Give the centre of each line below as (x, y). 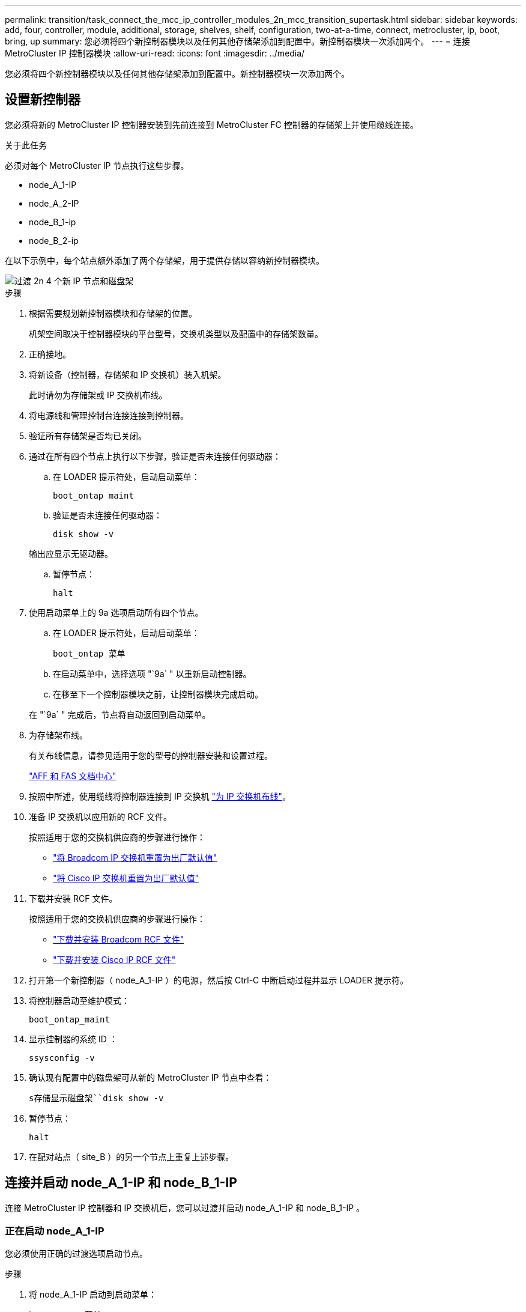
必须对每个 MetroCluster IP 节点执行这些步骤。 (97, 165)
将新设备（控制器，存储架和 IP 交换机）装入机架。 (128, 374)
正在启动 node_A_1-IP (55, 1231)
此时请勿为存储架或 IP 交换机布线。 (98, 395)
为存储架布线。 (58, 735)
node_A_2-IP (54, 203)
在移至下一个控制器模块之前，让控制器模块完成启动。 (158, 694)
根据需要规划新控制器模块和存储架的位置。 (113, 313)
